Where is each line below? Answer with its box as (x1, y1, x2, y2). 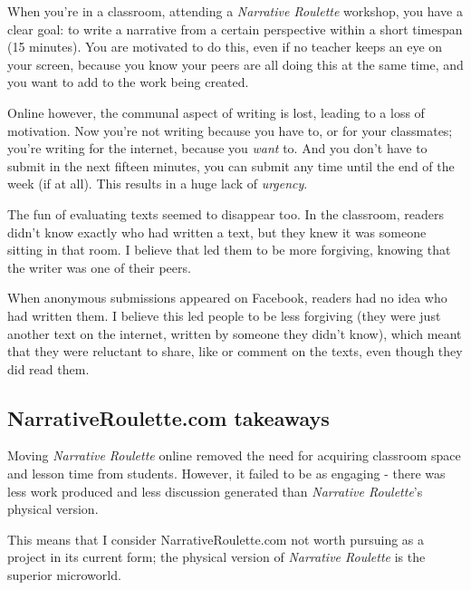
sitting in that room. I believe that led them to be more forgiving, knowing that (7, 240, 451, 259)
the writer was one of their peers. (7, 257, 191, 276)
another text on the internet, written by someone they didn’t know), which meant (7, 324, 462, 343)
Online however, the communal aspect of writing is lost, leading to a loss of (7, 102, 425, 121)
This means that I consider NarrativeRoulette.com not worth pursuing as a (7, 529, 425, 548)
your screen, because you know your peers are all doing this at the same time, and (7, 54, 464, 73)
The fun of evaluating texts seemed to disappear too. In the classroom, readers (7, 204, 445, 223)
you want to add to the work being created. (7, 73, 249, 92)
